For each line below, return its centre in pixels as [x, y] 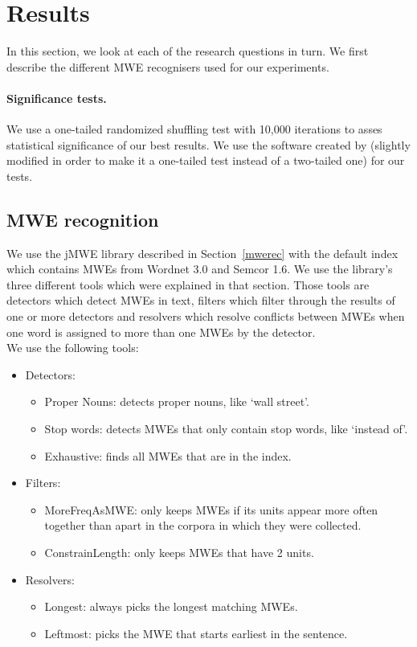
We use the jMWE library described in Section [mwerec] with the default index [202, 253]
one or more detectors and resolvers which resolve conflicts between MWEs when [206, 316]
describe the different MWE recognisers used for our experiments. [168, 66]
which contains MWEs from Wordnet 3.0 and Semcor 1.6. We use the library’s [200, 269]
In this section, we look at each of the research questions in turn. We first [188, 51]
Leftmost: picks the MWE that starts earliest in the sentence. [196, 633]
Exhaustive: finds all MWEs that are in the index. [168, 455]
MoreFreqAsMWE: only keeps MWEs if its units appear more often [211, 509]
